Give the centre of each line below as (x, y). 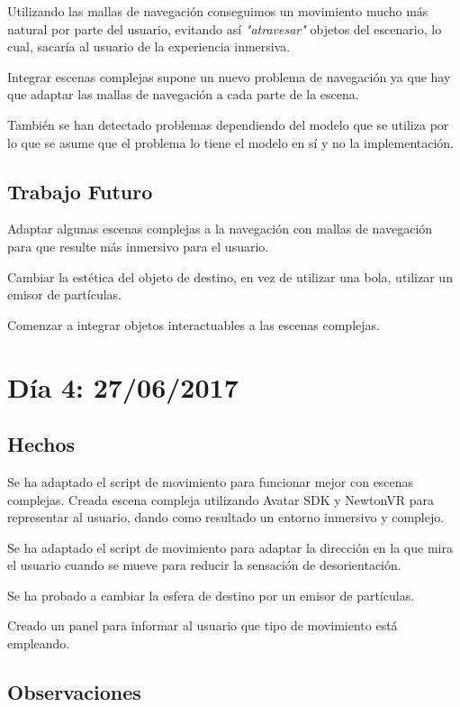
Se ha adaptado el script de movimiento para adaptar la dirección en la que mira (230, 547)
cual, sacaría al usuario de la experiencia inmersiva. (149, 46)
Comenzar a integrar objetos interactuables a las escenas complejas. (194, 324)
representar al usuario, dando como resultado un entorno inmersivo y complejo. (226, 517)
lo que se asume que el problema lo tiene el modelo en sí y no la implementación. (231, 142)
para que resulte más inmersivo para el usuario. (138, 246)
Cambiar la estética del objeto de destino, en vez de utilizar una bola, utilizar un (230, 276)
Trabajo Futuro (80, 191)
